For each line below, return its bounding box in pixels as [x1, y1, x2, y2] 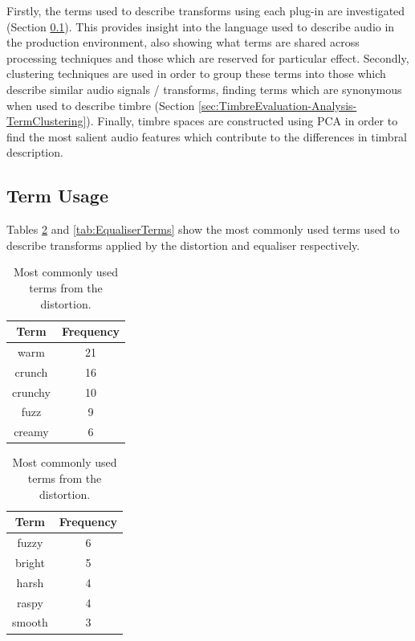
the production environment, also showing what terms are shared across [6, 34, 360, 51]
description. [6, 144, 63, 161]
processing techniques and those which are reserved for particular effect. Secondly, [6, 49, 409, 66]
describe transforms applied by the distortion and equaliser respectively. [6, 236, 360, 253]
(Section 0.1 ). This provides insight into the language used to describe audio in [6, 18, 395, 35]
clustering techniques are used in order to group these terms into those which [6, 65, 386, 82]
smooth [12, 614, 48, 631]
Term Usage [6, 183, 108, 208]
